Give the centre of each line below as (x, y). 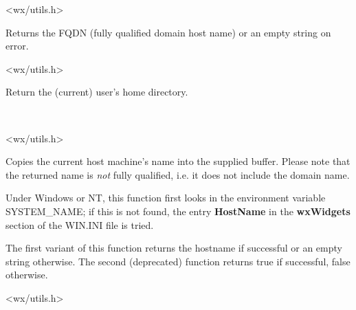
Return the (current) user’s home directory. (97, 92)
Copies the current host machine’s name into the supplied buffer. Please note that (178, 161)
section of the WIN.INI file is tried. (80, 224)
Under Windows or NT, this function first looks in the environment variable (166, 198)
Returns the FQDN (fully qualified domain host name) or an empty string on (168, 32)
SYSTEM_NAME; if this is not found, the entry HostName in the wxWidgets (178, 211)
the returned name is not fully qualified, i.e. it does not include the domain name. (178, 174)
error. (17, 46)
